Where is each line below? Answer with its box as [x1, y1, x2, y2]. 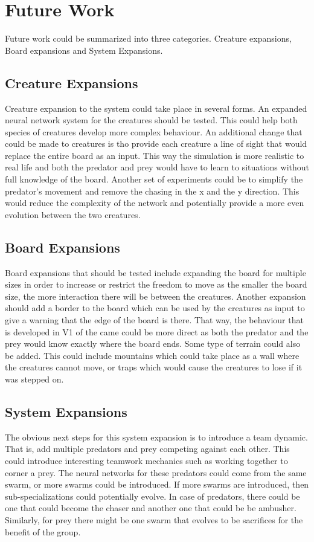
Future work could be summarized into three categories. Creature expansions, [5, 32, 292, 45]
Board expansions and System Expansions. [5, 44, 163, 56]
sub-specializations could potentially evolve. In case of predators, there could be [5, 489, 300, 502]
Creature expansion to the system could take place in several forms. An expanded [5, 102, 307, 114]
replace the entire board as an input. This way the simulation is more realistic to [5, 149, 304, 161]
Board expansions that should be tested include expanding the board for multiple [5, 266, 306, 279]
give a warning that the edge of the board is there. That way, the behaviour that [5, 314, 304, 326]
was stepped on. [5, 373, 64, 385]
